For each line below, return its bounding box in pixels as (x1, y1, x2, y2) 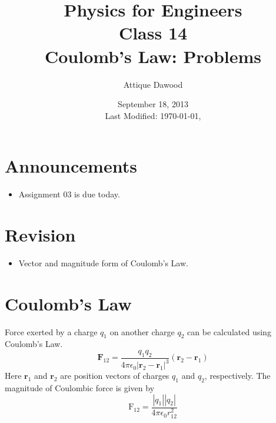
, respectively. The (204, 369, 271, 382)
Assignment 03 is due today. (18, 188, 120, 200)
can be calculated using (187, 325, 271, 338)
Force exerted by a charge (5, 325, 98, 338)
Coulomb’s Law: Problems (44, 44, 262, 68)
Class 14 (118, 21, 188, 45)
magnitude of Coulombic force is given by (5, 382, 155, 394)
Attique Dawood (123, 78, 183, 90)
